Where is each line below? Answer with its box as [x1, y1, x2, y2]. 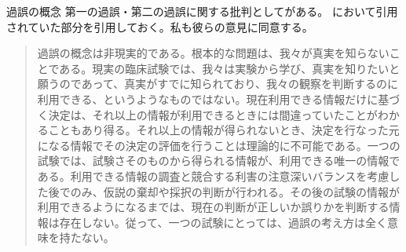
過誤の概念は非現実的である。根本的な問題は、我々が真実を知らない [37, 45, 390, 61]
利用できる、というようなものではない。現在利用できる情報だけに [37, 90, 379, 107]
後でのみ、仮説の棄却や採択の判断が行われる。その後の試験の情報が [48, 183, 401, 199]
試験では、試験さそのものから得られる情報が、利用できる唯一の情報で [37, 152, 401, 169]
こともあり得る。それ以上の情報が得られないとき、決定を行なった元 [48, 122, 400, 138]
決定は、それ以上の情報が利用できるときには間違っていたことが [48, 106, 378, 122]
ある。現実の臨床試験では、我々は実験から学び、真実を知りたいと [59, 60, 401, 76]
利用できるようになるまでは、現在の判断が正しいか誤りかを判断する [37, 199, 390, 215]
